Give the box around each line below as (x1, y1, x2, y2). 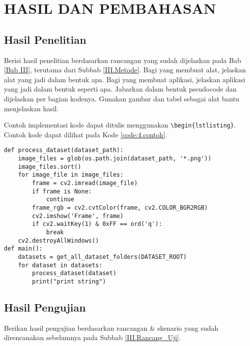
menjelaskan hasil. (4, 103, 59, 113)
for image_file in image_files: (18, 171, 124, 179)
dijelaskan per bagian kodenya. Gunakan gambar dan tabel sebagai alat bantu (4, 93, 240, 103)
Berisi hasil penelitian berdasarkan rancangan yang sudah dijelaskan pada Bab (4, 55, 241, 65)
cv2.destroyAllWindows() (18, 237, 99, 244)
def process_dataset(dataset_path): (4, 147, 124, 154)
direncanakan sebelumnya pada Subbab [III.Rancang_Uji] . (4, 332, 181, 343)
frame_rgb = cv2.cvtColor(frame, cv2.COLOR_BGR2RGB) (32, 204, 208, 211)
